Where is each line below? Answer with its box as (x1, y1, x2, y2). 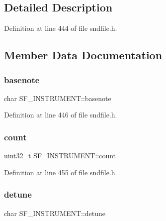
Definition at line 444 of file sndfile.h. (4, 23, 117, 33)
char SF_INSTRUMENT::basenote (4, 93, 111, 103)
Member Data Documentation (4, 47, 163, 63)
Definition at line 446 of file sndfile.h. (4, 110, 117, 120)
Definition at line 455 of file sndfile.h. (4, 167, 117, 177)
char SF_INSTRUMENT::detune (4, 208, 106, 218)
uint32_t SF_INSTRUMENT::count (4, 150, 116, 161)
